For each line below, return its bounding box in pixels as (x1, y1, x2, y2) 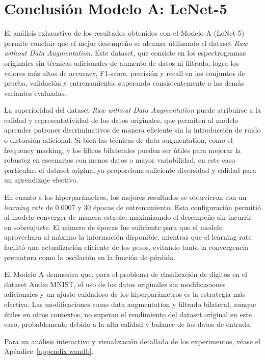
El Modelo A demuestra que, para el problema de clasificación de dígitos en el (4, 269, 247, 279)
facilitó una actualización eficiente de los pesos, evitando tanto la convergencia (4, 242, 249, 252)
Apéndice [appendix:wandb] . (4, 346, 94, 356)
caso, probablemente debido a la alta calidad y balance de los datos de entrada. (4, 319, 252, 329)
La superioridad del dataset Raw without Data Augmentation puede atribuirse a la (4, 105, 261, 115)
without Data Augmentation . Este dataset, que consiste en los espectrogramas (4, 47, 246, 58)
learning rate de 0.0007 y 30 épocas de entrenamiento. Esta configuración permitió (4, 201, 261, 212)
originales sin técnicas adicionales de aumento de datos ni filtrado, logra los (4, 57, 239, 68)
